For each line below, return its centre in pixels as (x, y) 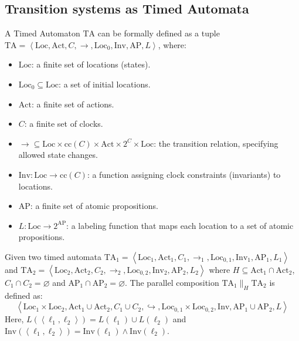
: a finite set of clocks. (64, 124)
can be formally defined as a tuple (159, 33)
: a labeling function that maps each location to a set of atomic (180, 225)
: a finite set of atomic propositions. (94, 206)
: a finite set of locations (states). (91, 64)
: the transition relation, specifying (216, 143)
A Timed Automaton (43, 33)
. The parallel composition (172, 282)
